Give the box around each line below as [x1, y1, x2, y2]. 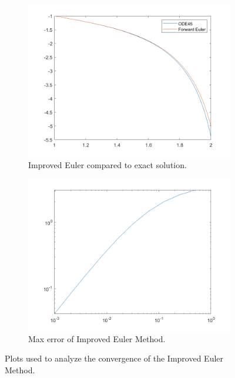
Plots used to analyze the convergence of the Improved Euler [5, 352, 224, 364]
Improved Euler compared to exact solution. [28, 158, 187, 170]
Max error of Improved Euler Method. [28, 332, 166, 344]
